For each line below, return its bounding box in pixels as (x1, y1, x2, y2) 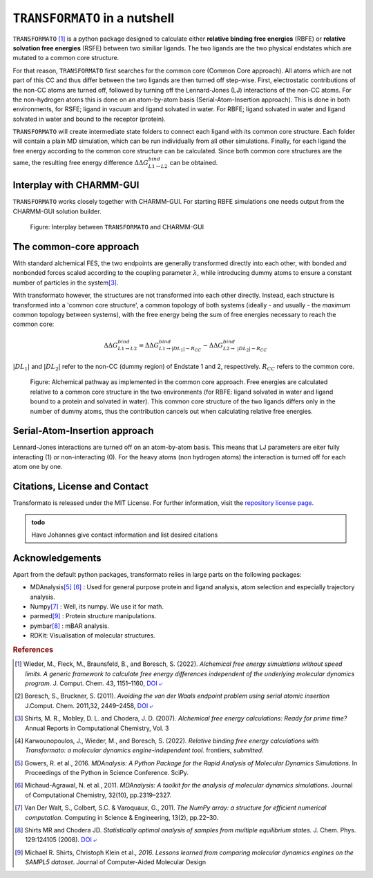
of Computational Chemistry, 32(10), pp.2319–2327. (25, 791, 172, 799)
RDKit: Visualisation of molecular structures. (30, 631, 155, 640)
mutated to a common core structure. (12, 54, 119, 62)
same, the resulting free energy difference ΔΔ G (12, 159, 149, 167)
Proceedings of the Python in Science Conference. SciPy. (25, 769, 189, 777)
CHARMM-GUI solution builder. (12, 207, 102, 216)
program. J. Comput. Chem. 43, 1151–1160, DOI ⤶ (25, 679, 163, 687)
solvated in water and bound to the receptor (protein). (12, 115, 166, 123)
